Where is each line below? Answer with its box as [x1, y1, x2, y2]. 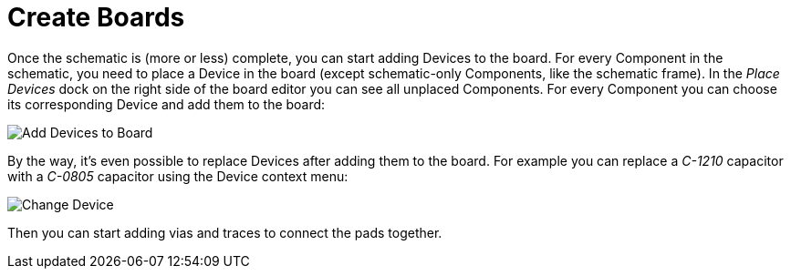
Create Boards [7, 2, 185, 33]
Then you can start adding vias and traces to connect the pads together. [7, 224, 442, 240]
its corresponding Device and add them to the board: [7, 96, 326, 112]
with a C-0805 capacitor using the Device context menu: [7, 168, 349, 184]
